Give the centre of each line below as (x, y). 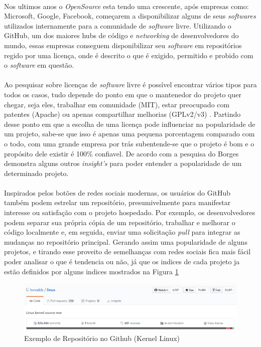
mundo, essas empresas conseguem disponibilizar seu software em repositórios (123, 45)
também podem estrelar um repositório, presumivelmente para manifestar (117, 202)
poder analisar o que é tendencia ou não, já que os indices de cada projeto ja (122, 262)
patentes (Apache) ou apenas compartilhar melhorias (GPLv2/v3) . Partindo (122, 114)
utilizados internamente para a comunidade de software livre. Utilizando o (118, 25)
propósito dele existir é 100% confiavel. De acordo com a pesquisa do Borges (121, 153)
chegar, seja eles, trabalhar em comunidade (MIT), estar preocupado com (117, 104)
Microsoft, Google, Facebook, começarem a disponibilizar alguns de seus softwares (130, 16)
